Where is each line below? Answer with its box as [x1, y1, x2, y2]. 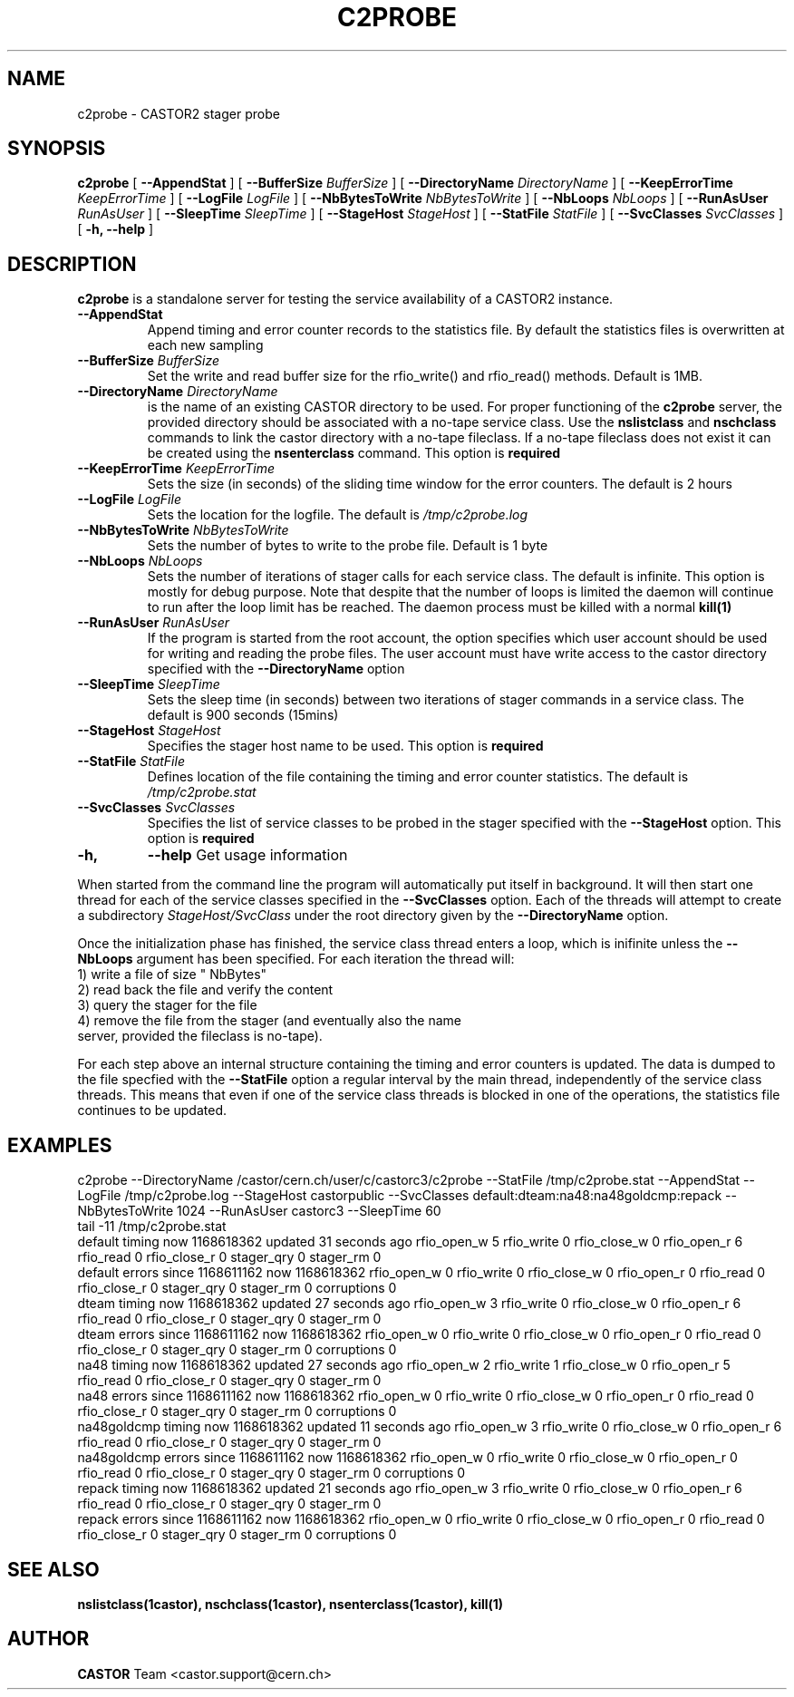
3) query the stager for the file [77, 997, 257, 1013]
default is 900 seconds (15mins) [147, 707, 339, 723]
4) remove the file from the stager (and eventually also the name [77, 1013, 461, 1029]
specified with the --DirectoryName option [147, 661, 405, 677]
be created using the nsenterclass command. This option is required [147, 445, 561, 461]
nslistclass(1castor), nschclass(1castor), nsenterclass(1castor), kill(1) [77, 1595, 504, 1612]
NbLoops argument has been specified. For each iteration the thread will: [77, 951, 515, 967]
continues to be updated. [77, 1102, 228, 1119]
